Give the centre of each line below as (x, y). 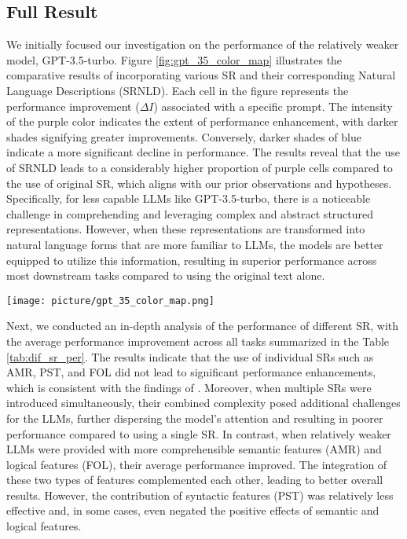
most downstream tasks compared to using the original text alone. (166, 275)
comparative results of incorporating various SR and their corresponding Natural (201, 75)
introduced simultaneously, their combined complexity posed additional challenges (203, 403)
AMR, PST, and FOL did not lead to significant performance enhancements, (191, 372)
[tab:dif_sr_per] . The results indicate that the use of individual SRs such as (190, 356)
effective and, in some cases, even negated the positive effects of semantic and (193, 510)
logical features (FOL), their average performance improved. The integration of (197, 464)
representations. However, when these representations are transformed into (186, 229)
